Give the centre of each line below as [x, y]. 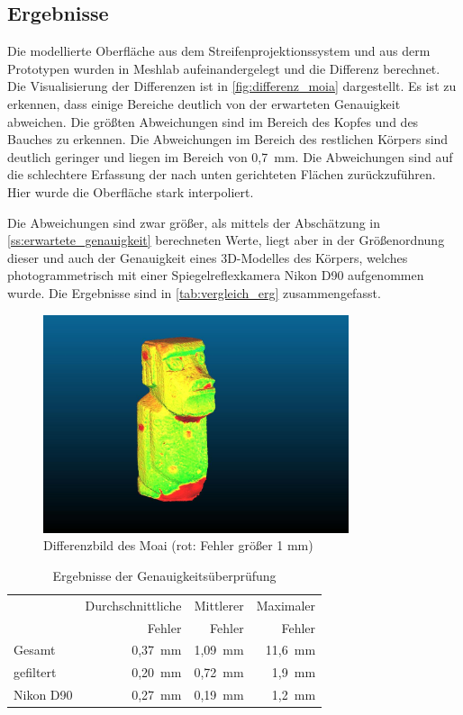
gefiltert [35, 672]
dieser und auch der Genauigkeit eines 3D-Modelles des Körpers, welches [208, 257]
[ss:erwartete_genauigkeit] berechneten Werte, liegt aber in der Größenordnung [226, 240]
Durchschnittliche [133, 605]
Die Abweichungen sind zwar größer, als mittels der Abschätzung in [194, 222]
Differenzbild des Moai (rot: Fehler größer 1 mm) [178, 545]
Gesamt [35, 650]
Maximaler [286, 605]
